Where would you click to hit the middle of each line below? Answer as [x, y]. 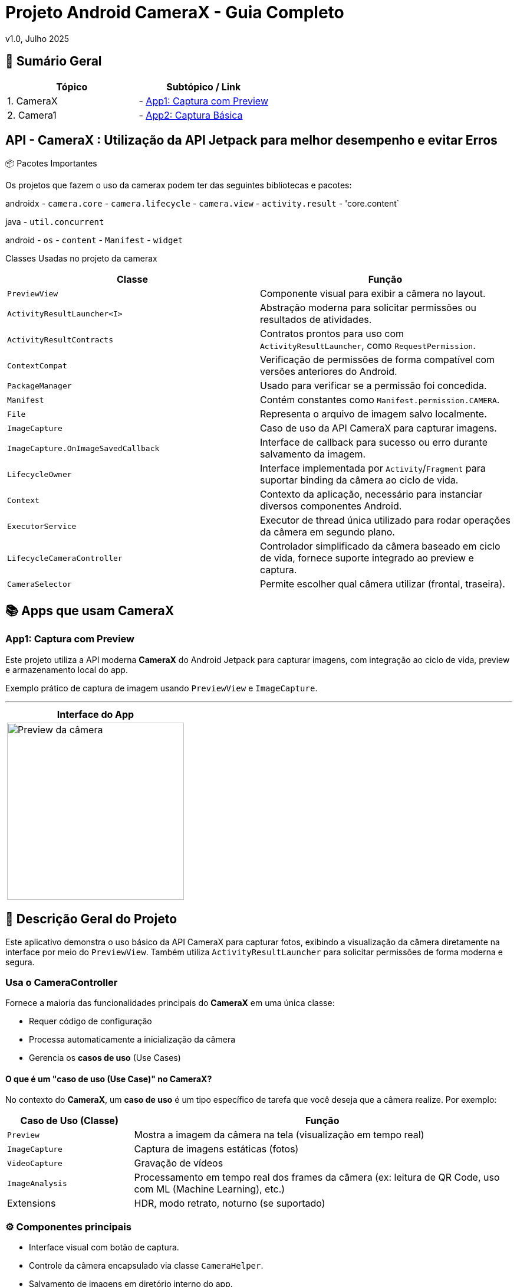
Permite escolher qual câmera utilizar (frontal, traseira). [383, 584]
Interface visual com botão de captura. [104, 1247]
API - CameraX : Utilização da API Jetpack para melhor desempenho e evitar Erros [251, 141]
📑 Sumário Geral [54, 61]
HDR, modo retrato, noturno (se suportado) [230, 1203]
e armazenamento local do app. [67, 669]
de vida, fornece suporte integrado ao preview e [367, 558]
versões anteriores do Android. [329, 372]
